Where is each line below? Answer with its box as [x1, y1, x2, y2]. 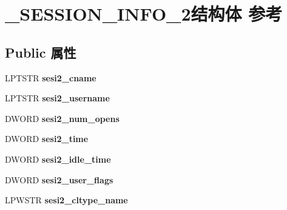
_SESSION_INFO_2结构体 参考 [5, 1, 283, 26]
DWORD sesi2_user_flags [5, 173, 113, 186]
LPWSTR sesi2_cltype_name [5, 194, 128, 206]
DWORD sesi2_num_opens [5, 112, 120, 124]
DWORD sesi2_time [5, 132, 89, 145]
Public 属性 [5, 42, 76, 61]
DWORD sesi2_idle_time [5, 152, 111, 165]
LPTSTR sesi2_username [5, 92, 110, 104]
